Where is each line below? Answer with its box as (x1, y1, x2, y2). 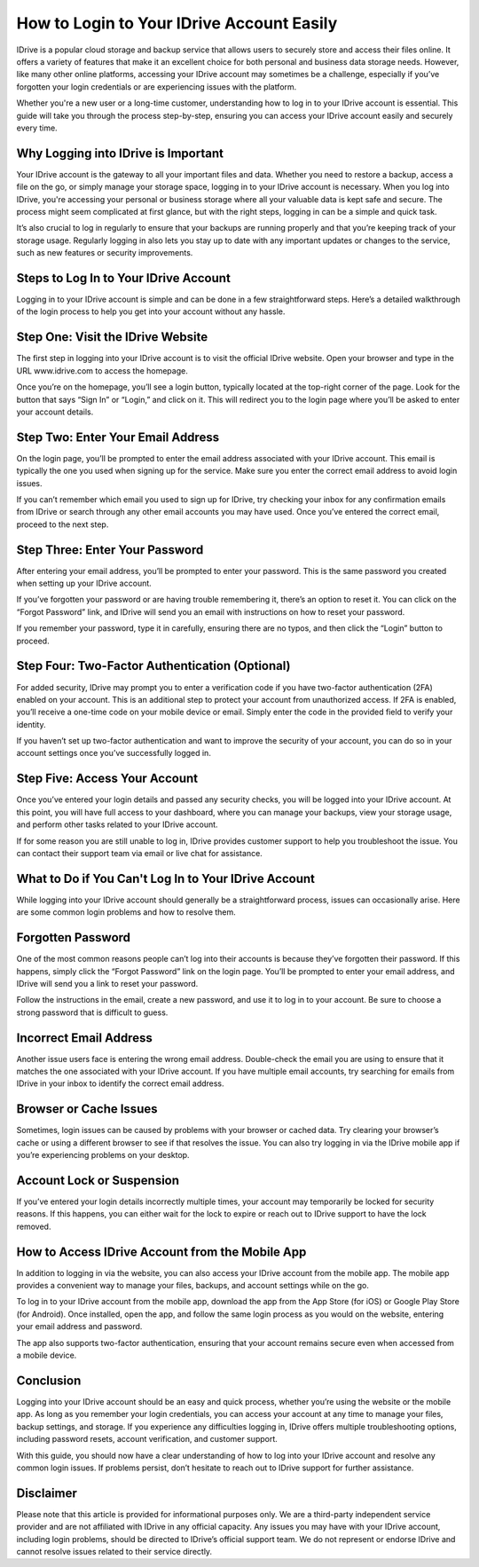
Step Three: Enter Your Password (16, 542, 204, 557)
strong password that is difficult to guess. (16, 1007, 169, 1018)
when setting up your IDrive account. (16, 578, 153, 589)
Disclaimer (16, 1485, 77, 1500)
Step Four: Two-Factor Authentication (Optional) (16, 658, 291, 673)
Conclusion (16, 1373, 82, 1388)
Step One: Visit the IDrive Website (16, 329, 208, 345)
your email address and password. (16, 1321, 143, 1332)
